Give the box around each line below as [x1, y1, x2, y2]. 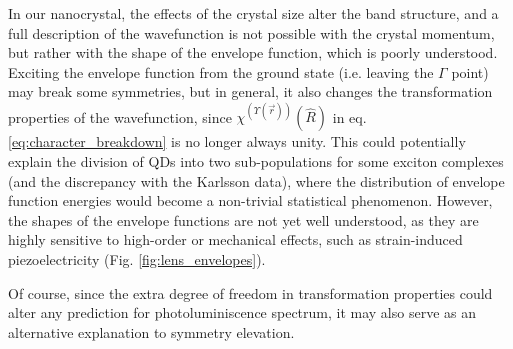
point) [451, 61, 489, 82]
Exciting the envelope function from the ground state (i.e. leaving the [8, 61, 434, 82]
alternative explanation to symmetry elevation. [8, 321, 295, 342]
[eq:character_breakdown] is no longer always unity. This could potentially [8, 131, 466, 152]
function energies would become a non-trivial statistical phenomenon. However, [8, 190, 493, 211]
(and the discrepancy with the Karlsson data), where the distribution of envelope [8, 170, 505, 191]
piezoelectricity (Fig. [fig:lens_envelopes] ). [8, 249, 266, 270]
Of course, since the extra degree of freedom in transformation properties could [8, 282, 493, 303]
